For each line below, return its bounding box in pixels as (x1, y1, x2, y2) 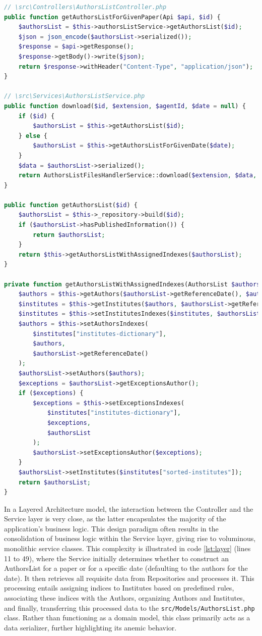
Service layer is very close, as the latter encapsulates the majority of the (4, 513, 226, 524)
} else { (18, 132, 47, 139)
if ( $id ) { (18, 112, 55, 120)
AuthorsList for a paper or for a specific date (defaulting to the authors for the (4, 563, 248, 573)
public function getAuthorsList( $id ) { (4, 201, 138, 209)
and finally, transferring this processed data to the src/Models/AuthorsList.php (4, 602, 255, 613)
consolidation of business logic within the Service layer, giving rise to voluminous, (4, 533, 256, 544)
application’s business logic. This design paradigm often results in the (4, 523, 219, 533)
